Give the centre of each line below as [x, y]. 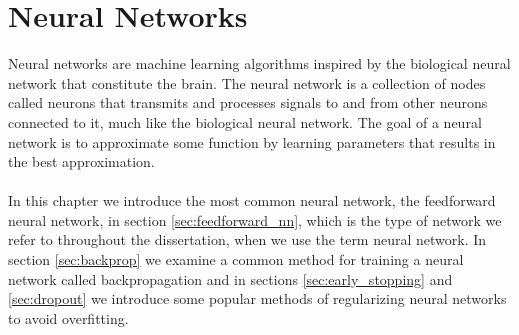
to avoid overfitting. [68, 317]
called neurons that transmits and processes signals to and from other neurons [248, 102]
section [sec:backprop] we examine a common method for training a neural [236, 259]
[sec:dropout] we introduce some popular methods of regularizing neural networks [257, 298]
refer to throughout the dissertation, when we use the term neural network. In [247, 239]
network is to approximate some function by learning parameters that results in [252, 141]
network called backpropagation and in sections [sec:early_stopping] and [230, 278]
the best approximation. [81, 161]
